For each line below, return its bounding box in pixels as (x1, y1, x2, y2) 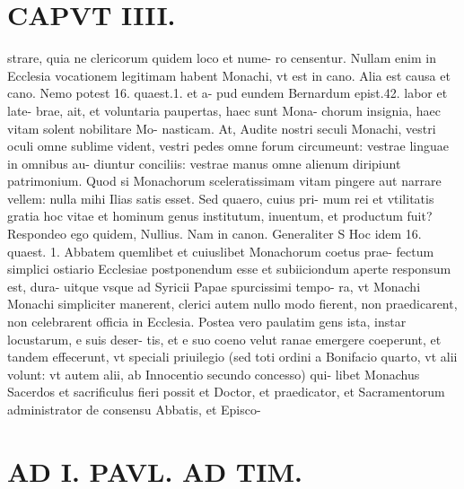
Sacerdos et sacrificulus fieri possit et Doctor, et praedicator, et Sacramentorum (7, 382, 445, 401)
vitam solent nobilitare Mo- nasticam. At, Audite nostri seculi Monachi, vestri (7, 118, 436, 137)
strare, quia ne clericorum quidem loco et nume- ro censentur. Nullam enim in (7, 48, 436, 67)
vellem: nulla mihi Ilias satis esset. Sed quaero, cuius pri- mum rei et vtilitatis (7, 188, 434, 207)
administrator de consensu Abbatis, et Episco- (7, 400, 261, 418)
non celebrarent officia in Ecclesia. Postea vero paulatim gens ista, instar (7, 312, 407, 331)
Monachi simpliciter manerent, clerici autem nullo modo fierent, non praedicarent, (7, 294, 458, 313)
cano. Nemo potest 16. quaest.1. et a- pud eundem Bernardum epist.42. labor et (7, 83, 448, 102)
